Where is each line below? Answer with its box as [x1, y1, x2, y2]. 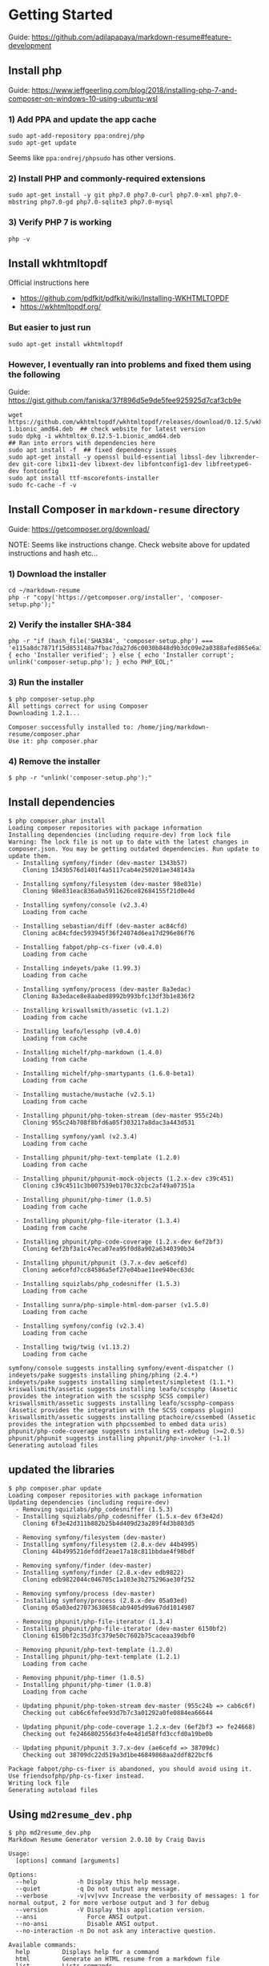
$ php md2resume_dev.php [8, 1829, 91, 1837]
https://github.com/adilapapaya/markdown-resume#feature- [31, 32, 232, 42]
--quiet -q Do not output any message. [15, 1885, 181, 1893]
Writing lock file [8, 1778, 70, 1787]
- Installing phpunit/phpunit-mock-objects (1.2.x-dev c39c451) [15, 1175, 235, 1183]
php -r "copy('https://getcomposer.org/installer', [8, 593, 184, 602]
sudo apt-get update [8, 139, 78, 148]
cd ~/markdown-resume [8, 587, 81, 595]
